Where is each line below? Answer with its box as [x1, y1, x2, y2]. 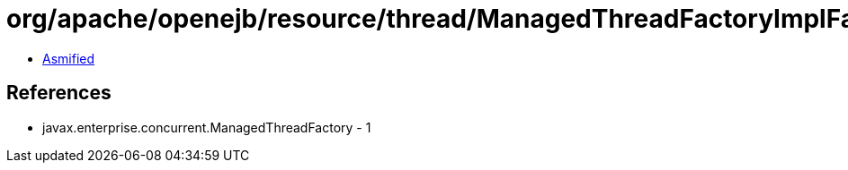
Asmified [42, 50, 95, 66]
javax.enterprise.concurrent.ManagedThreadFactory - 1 [42, 119, 371, 135]
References [6, 81, 112, 105]
